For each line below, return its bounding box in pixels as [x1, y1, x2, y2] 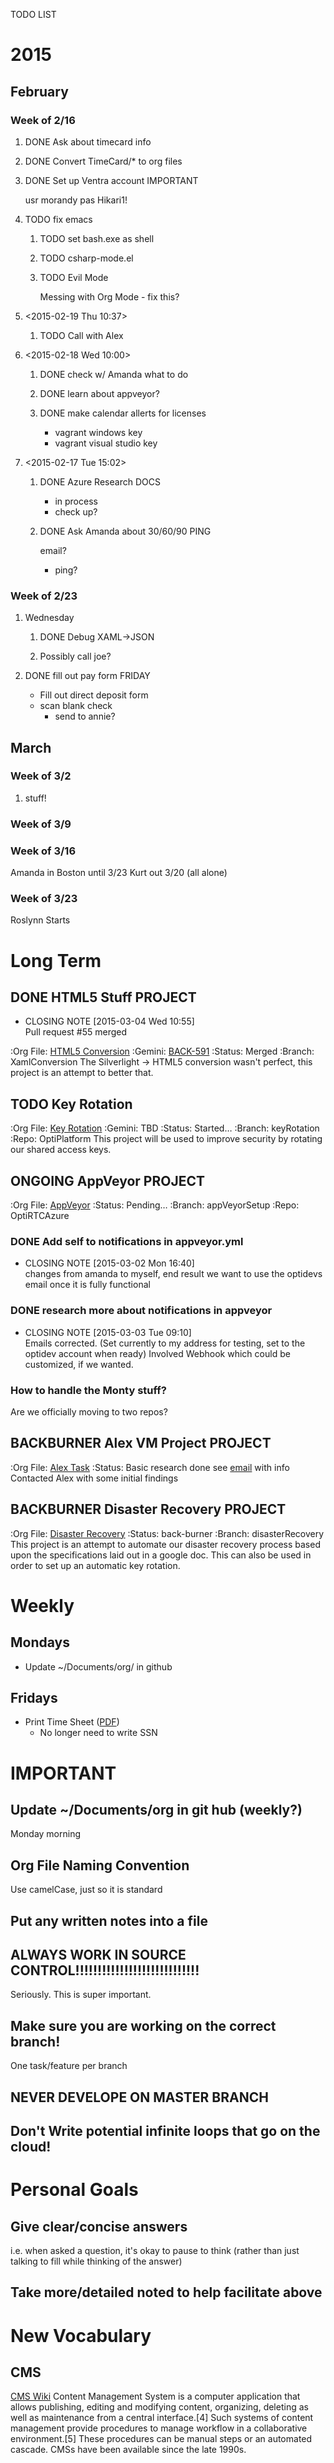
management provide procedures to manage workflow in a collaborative [10, 2422, 308, 2434]
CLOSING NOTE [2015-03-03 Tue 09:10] [24, 1326, 192, 1338]
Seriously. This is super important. [10, 1989, 152, 2001]
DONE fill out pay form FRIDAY [24, 670, 151, 682]
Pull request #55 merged [24, 1026, 128, 1038]
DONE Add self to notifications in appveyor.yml [10, 1234, 244, 1248]
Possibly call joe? [39, 650, 112, 663]
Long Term [10, 949, 102, 972]
